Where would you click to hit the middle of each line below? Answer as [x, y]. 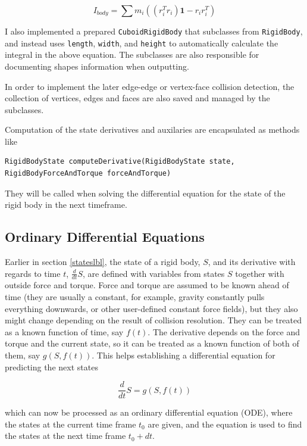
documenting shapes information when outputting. [97, 66]
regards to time [33, 273]
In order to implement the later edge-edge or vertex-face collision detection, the [150, 86]
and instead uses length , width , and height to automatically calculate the [142, 43]
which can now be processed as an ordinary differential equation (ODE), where [149, 412]
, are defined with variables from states [154, 273]
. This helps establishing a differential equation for [184, 355]
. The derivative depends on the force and [224, 331]
